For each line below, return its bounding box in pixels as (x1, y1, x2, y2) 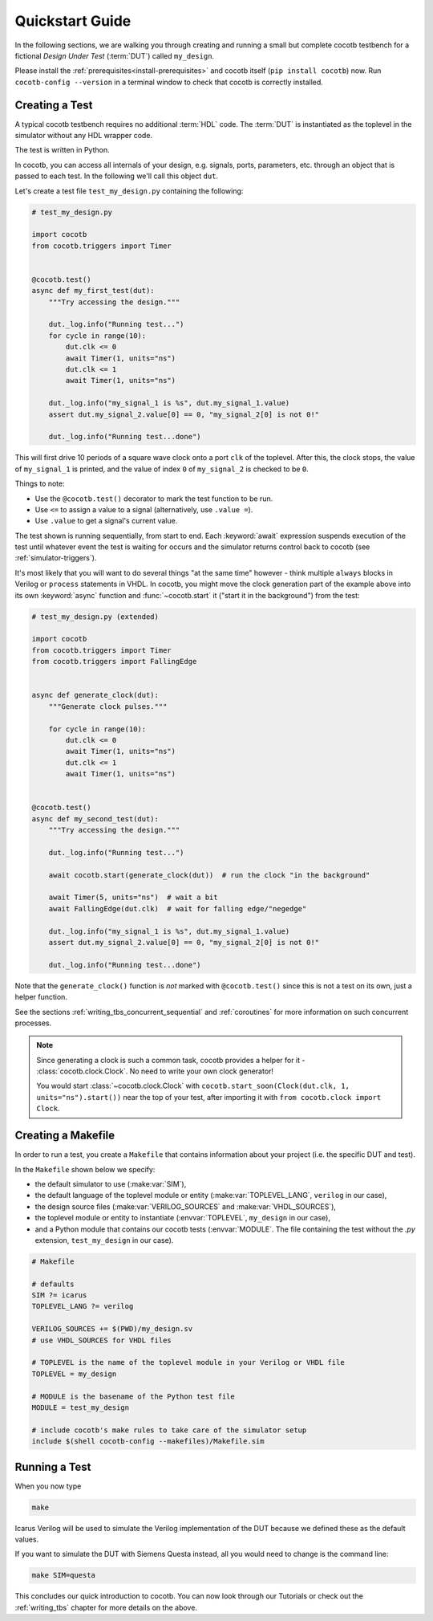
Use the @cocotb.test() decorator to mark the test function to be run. (34, 494, 273, 503)
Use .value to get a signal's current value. (34, 516, 178, 526)
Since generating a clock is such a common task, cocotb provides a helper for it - (36, 1055, 306, 1065)
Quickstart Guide (14, 12, 132, 30)
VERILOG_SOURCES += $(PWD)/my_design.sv (31, 1325, 192, 1334)
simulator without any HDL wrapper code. (14, 131, 152, 141)
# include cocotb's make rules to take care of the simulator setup (31, 1425, 307, 1435)
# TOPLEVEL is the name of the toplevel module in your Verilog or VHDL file (31, 1358, 345, 1367)
